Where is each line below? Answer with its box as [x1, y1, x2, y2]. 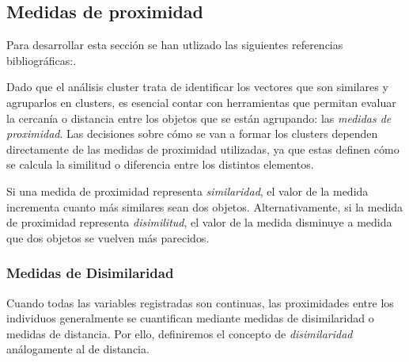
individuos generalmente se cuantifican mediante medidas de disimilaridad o [6, 310, 374, 326]
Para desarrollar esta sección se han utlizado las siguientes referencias [6, 36, 343, 53]
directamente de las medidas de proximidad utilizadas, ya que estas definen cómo [6, 140, 400, 157]
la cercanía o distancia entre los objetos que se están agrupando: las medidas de [6, 109, 392, 126]
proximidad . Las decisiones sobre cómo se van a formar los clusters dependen [6, 125, 378, 142]
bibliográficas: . [6, 51, 77, 68]
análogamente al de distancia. [6, 341, 150, 357]
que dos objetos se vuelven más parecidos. [6, 229, 210, 246]
